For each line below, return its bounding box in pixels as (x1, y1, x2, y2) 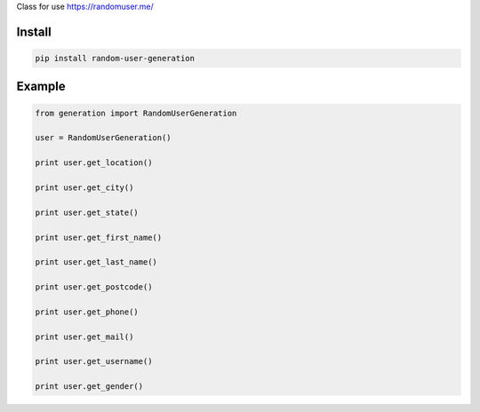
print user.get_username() (35, 356, 153, 367)
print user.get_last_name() (35, 257, 157, 267)
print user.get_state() (35, 207, 140, 218)
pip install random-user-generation (35, 53, 196, 63)
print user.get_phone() (35, 306, 140, 317)
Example (16, 79, 66, 94)
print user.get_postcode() (35, 282, 153, 292)
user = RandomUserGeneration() (35, 133, 172, 143)
